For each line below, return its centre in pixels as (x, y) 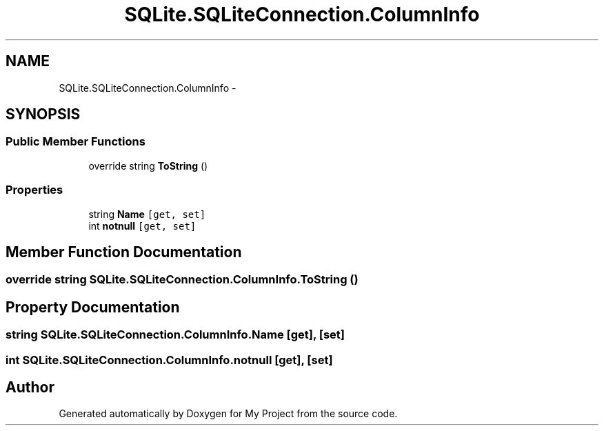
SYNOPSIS (43, 114)
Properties (34, 190)
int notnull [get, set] (142, 225)
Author (30, 388)
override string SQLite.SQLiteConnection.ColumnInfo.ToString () (182, 280)
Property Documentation (93, 307)
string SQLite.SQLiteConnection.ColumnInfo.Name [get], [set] (175, 335)
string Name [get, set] (147, 214)
